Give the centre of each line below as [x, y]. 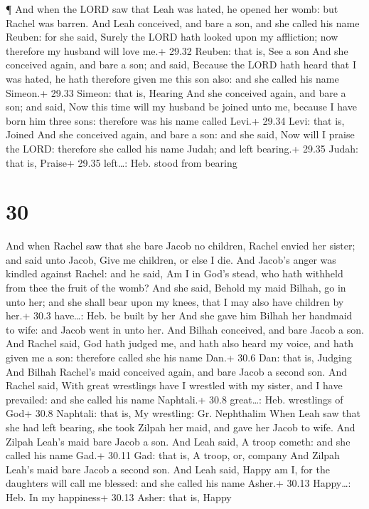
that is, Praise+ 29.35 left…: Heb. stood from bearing [122, 162]
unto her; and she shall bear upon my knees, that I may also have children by [175, 301]
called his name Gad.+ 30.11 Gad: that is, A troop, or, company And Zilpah [173, 455]
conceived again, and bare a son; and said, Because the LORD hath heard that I [181, 65]
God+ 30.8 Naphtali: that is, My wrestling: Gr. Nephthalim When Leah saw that [183, 413]
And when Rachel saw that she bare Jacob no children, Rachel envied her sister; [181, 246]
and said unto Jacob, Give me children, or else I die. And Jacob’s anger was [171, 259]
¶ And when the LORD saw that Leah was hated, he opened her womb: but [172, 9]
